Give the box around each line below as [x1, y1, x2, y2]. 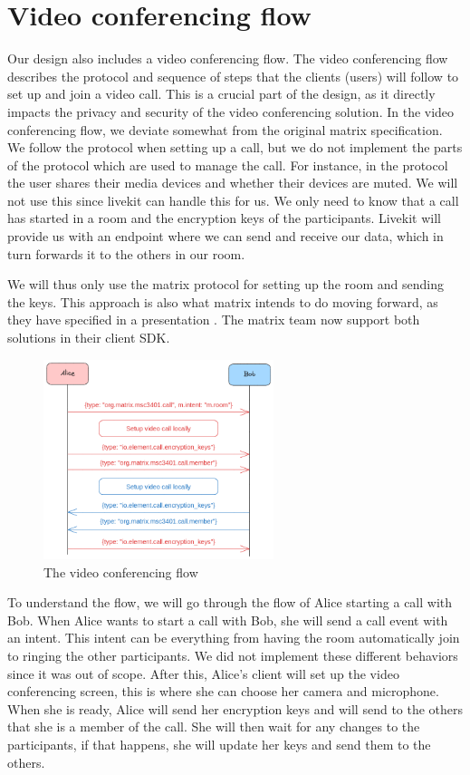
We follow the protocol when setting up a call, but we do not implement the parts [7, 138, 463, 157]
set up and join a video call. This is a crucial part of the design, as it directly [7, 84, 436, 103]
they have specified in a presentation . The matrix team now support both [7, 310, 420, 329]
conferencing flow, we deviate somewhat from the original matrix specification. [7, 120, 443, 139]
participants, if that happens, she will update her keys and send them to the [7, 735, 431, 754]
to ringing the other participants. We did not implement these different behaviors [7, 646, 458, 665]
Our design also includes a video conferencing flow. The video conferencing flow [7, 49, 448, 68]
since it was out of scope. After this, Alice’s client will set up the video [7, 664, 399, 683]
